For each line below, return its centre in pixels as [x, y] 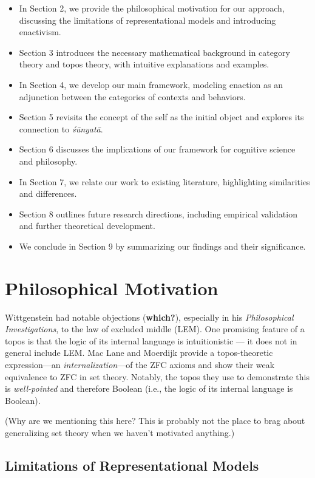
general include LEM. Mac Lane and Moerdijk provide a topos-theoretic [139, 353]
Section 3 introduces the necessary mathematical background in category [154, 52]
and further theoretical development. [87, 226]
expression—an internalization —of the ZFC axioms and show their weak [140, 364]
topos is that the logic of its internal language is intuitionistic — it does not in [151, 340]
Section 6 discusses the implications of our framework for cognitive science [157, 149]
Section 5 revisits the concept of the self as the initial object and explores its [161, 117]
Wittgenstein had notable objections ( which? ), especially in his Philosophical [149, 317]
